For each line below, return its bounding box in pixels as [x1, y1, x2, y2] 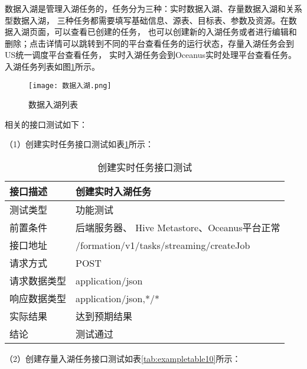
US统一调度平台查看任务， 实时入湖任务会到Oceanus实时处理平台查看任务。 [5, 48, 296, 61]
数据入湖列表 [28, 98, 78, 111]
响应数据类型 [9, 292, 67, 305]
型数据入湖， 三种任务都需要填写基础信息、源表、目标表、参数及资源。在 [5, 14, 289, 26]
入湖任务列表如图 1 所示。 [5, 60, 100, 72]
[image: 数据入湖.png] [28, 81, 112, 90]
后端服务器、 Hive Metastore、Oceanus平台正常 [76, 221, 280, 234]
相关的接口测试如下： [5, 118, 87, 130]
